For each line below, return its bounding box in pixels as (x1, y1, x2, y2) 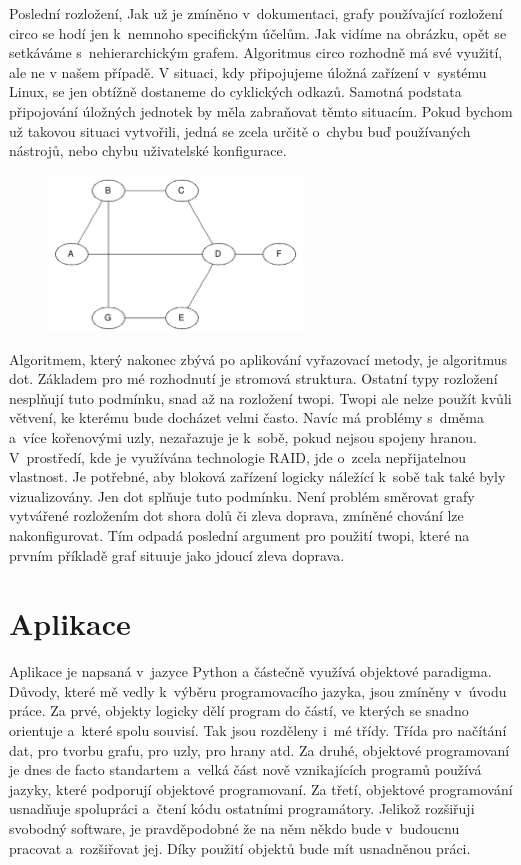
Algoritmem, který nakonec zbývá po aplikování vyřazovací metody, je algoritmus (9, 348, 508, 369)
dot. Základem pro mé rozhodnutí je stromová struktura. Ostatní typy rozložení (9, 368, 498, 389)
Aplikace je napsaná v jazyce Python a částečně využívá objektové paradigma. (9, 661, 492, 682)
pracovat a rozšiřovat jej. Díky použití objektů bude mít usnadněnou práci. (9, 837, 471, 858)
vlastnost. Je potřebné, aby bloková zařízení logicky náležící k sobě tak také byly (9, 466, 506, 487)
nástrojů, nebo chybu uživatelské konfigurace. (9, 140, 287, 161)
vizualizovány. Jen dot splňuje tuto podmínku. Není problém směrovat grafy (9, 485, 475, 506)
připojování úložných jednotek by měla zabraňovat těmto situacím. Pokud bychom (9, 100, 513, 121)
